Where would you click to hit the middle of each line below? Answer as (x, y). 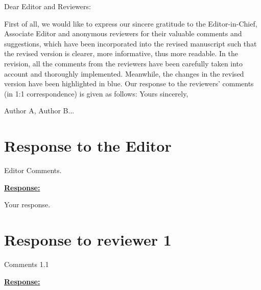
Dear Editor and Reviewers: (48, 6)
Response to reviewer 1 (88, 240)
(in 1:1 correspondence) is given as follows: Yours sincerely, (96, 93)
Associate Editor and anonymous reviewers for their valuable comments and (123, 33)
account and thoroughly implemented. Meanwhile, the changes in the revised (124, 73)
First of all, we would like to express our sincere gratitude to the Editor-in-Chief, (131, 23)
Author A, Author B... (39, 111)
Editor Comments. (33, 170)
